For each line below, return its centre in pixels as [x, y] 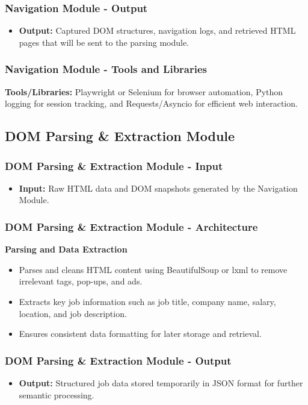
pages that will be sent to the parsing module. [104, 42]
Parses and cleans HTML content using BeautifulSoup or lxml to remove [153, 269]
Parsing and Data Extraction [66, 249]
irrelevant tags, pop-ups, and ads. [81, 281]
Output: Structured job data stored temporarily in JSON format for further [161, 383]
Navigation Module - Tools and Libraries [106, 69]
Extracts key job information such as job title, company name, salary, [147, 301]
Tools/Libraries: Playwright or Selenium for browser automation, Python [144, 91]
